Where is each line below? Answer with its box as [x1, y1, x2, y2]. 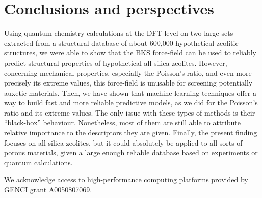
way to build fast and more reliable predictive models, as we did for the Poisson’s [4, 97, 258, 108]
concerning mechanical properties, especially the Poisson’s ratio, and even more [4, 67, 252, 78]
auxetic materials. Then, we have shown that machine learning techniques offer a [4, 87, 256, 98]
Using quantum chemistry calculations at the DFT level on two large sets [4, 27, 233, 38]
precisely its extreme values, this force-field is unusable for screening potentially [4, 77, 253, 88]
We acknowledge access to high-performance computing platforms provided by [4, 174, 248, 185]
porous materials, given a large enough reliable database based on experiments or [4, 147, 258, 158]
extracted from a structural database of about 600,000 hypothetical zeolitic [4, 37, 239, 48]
